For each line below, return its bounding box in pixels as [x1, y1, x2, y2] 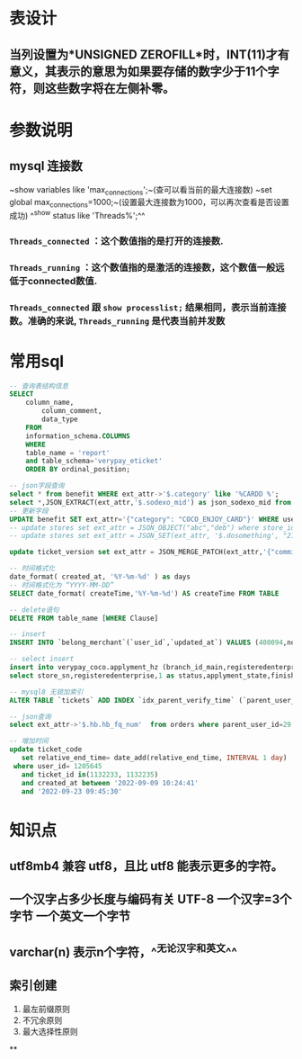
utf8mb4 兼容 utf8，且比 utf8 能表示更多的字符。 [9, 858, 283, 874]
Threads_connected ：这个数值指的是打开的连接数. [9, 235, 224, 247]
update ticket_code [9, 745, 83, 754]
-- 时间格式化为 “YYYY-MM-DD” [9, 580, 114, 589]
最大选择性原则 [22, 1026, 78, 1037]
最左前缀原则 [22, 1003, 70, 1014]
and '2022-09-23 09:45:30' [21, 786, 123, 796]
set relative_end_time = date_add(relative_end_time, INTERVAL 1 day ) [21, 753, 288, 763]
